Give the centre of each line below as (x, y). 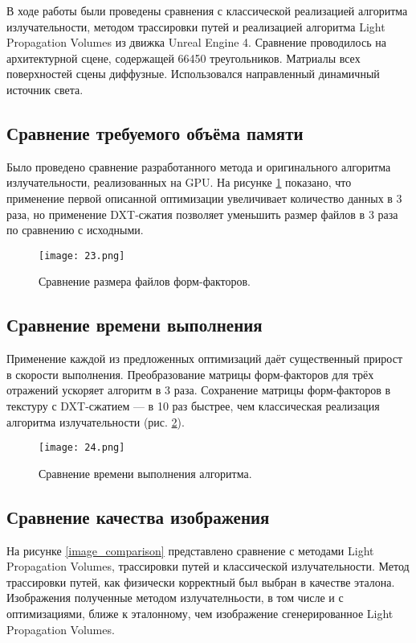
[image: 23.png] (82, 256)
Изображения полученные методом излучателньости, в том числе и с (175, 598)
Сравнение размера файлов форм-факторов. (145, 281)
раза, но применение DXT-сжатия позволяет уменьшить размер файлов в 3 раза (202, 214)
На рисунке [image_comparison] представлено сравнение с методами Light (190, 550)
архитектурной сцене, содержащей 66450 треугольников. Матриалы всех (184, 58)
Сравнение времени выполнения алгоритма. (145, 473)
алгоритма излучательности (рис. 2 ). (96, 421)
